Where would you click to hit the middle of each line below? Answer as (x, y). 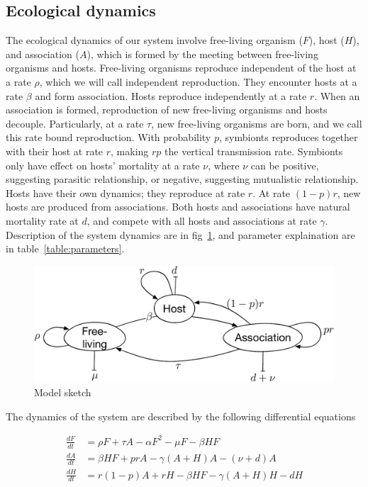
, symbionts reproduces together (288, 137)
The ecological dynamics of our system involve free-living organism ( (154, 40)
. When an (337, 95)
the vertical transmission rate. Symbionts (254, 151)
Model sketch (63, 392)
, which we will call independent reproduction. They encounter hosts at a (198, 81)
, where (224, 165)
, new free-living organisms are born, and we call (257, 123)
